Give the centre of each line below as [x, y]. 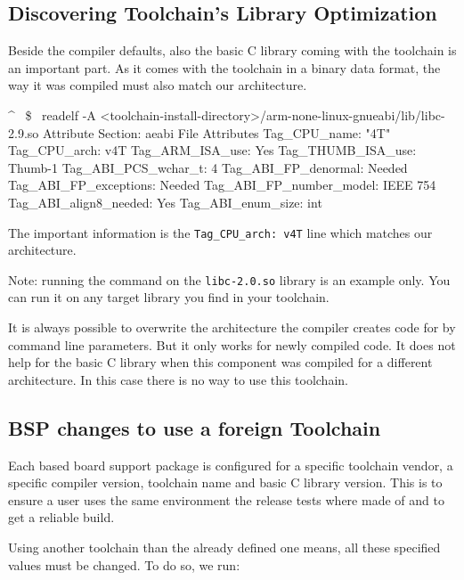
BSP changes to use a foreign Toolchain [195, 427]
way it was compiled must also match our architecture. [158, 85]
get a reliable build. [61, 517]
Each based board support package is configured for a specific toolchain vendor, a [231, 465]
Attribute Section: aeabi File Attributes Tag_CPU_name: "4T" [216, 132]
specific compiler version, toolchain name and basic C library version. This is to [225, 482]
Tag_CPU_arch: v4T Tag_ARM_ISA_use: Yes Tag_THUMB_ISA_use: [212, 150]
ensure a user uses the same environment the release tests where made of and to [226, 499]
